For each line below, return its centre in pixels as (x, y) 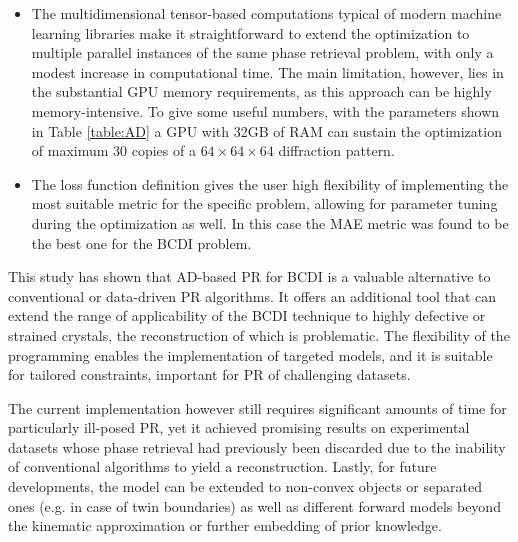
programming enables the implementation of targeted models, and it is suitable (250, 354)
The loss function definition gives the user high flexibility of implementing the (270, 183)
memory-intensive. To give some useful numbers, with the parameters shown (265, 110)
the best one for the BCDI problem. (141, 242)
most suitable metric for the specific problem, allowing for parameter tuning (264, 203)
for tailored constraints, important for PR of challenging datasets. (209, 374)
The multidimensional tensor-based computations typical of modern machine (266, 13)
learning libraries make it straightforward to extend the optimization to (250, 32)
